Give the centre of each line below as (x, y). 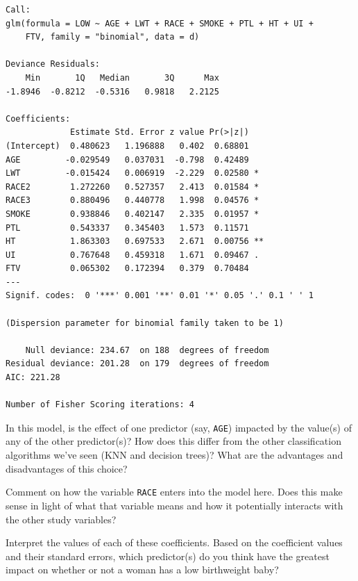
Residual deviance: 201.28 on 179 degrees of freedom (137, 364)
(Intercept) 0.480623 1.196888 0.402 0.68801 (127, 146)
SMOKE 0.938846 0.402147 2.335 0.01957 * (133, 214)
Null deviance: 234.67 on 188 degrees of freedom (147, 350)
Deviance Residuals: (53, 64)
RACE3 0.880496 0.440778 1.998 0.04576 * (133, 201)
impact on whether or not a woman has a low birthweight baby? (142, 570)
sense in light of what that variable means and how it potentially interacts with (174, 505)
